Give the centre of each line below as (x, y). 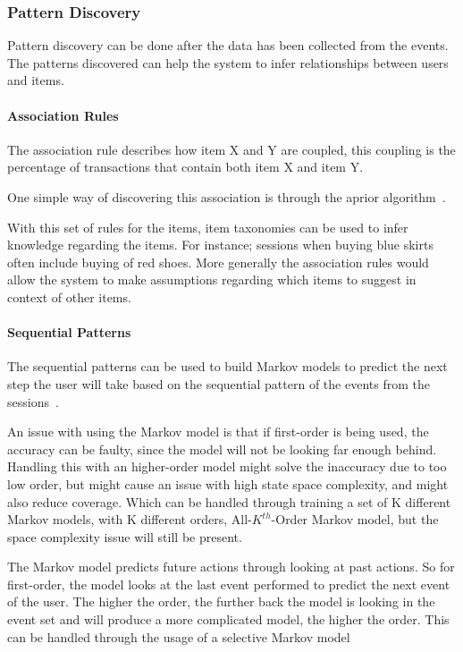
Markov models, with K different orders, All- (130, 519)
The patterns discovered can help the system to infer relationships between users (228, 62)
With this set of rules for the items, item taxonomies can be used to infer (208, 227)
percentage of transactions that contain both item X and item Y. (185, 167)
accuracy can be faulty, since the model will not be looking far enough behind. (222, 449)
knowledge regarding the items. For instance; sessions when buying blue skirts (220, 245)
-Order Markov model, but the (355, 519)
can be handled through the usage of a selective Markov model (179, 636)
